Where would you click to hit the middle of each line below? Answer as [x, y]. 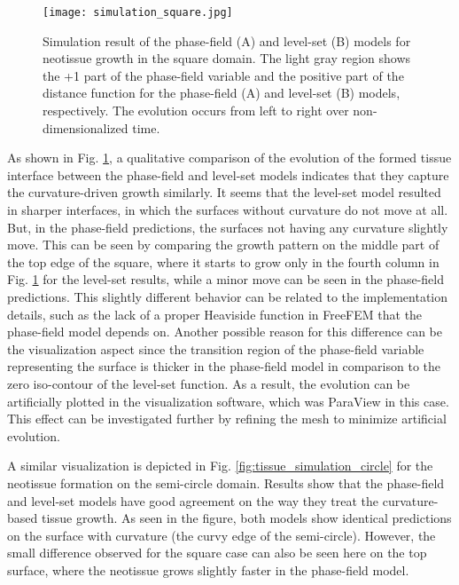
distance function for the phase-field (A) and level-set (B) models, [222, 93]
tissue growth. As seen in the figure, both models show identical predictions [246, 518]
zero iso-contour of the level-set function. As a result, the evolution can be [209, 383]
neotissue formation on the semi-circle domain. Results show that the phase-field [226, 482]
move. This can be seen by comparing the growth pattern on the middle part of [223, 245]
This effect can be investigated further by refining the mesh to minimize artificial [227, 419]
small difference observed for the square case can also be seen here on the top [217, 553]
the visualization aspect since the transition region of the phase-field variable [216, 348]
